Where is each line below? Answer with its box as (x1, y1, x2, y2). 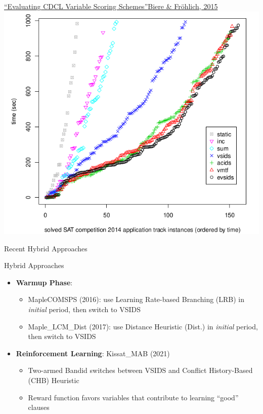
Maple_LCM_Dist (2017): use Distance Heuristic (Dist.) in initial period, (28, 321, 258, 331)
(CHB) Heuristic (28, 374, 79, 385)
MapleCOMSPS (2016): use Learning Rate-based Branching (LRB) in (28, 294, 245, 305)
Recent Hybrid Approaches (4, 243, 87, 253)
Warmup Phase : (16, 277, 73, 287)
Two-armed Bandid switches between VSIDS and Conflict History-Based (28, 365, 253, 375)
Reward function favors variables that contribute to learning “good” (28, 392, 239, 402)
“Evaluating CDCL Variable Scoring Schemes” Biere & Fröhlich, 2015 (4, 1, 218, 11)
